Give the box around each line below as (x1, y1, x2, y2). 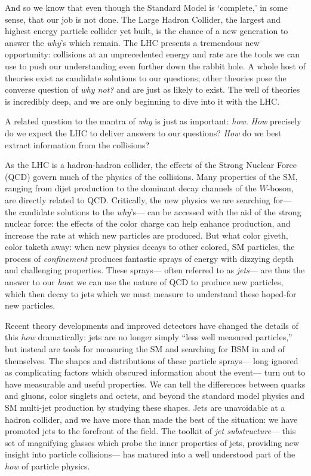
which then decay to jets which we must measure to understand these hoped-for (5, 287, 297, 300)
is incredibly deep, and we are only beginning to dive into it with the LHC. (5, 94, 280, 107)
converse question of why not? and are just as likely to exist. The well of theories (5, 83, 300, 96)
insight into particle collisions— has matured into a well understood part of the (5, 448, 295, 460)
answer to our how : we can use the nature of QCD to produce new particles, (5, 276, 284, 288)
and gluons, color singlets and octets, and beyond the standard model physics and (5, 389, 304, 402)
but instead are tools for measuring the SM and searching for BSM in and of (5, 343, 285, 355)
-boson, (267, 182, 294, 194)
